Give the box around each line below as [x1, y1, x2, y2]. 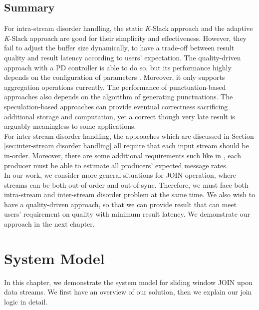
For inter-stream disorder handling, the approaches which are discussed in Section [4, 130, 254, 141]
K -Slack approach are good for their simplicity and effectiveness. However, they [4, 32, 247, 43]
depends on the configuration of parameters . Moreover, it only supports [4, 72, 225, 82]
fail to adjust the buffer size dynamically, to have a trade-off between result [4, 42, 235, 53]
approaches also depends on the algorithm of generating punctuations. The [4, 91, 233, 102]
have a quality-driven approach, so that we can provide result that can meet [4, 199, 237, 209]
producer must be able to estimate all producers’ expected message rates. [4, 160, 228, 170]
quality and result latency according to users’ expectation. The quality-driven [4, 52, 241, 62]
